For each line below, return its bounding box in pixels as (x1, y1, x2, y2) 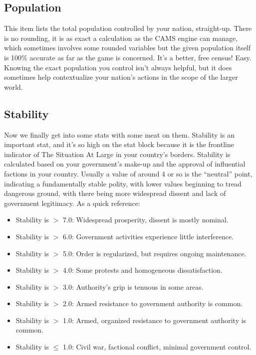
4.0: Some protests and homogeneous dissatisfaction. (62, 265, 223, 275)
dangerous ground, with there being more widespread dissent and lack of (4, 188, 226, 198)
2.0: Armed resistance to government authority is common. (62, 298, 243, 309)
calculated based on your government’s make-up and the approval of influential (4, 159, 246, 169)
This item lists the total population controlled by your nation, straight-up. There (4, 23, 252, 33)
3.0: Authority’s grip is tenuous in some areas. (62, 281, 204, 292)
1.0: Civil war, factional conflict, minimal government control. (62, 342, 252, 352)
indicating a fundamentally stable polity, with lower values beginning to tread (4, 178, 242, 188)
